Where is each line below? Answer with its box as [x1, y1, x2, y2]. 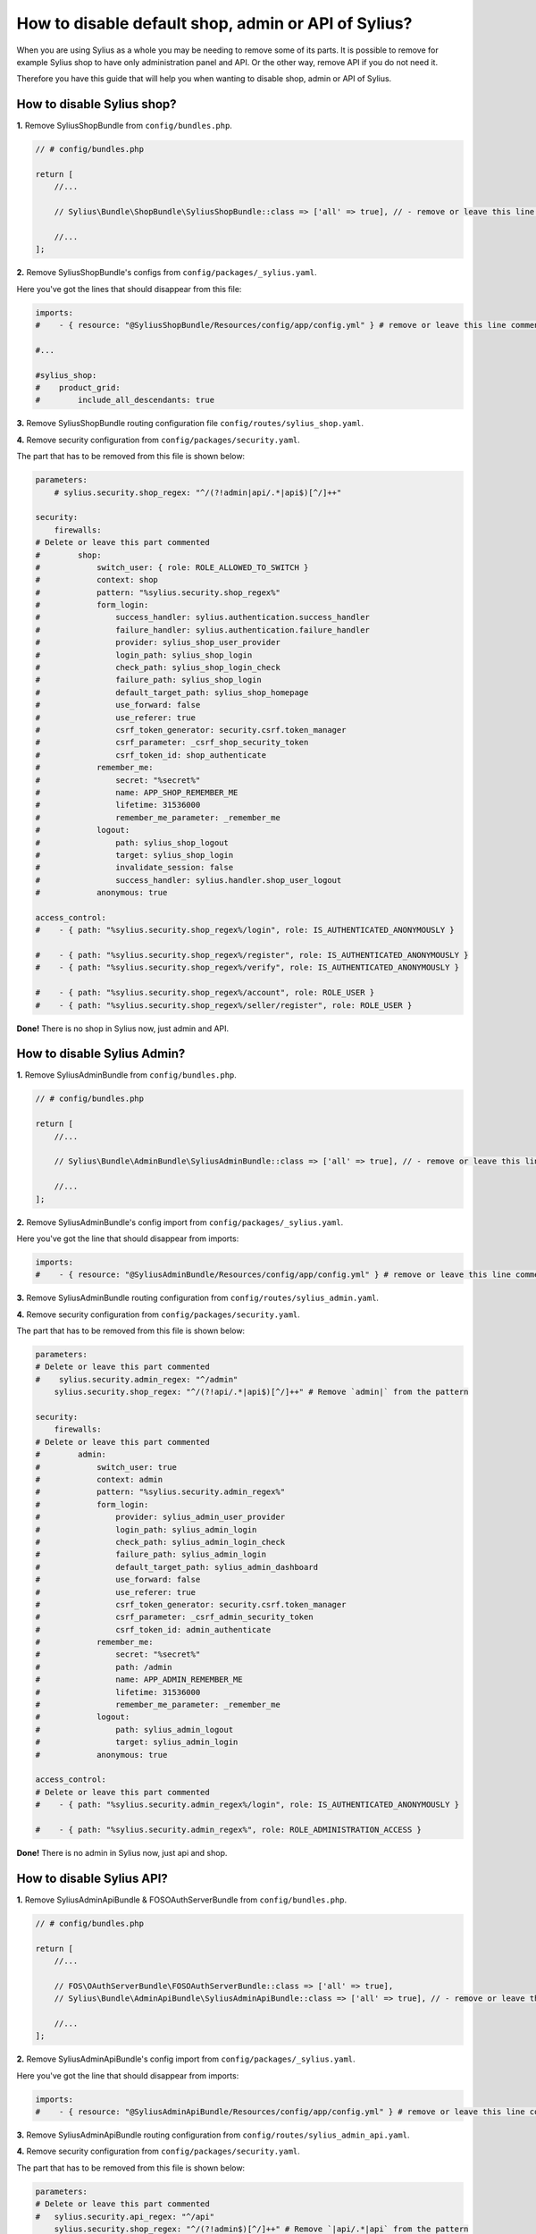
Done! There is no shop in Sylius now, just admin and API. [16, 1023, 230, 1034]
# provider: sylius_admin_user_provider [35, 1512, 286, 1523]
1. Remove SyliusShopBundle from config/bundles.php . [16, 121, 232, 131]
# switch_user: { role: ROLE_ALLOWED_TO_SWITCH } [35, 562, 309, 572]
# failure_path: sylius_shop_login [35, 675, 263, 685]
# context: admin [35, 1474, 163, 1484]
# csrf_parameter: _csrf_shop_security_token [35, 737, 309, 748]
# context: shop [35, 575, 158, 585]
